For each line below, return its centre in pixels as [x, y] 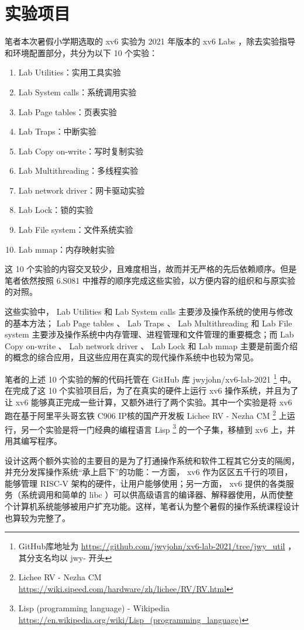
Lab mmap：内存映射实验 [67, 249]
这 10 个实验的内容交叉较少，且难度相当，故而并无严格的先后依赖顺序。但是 [151, 269]
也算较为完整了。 [37, 517]
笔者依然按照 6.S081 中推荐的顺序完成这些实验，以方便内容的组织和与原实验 [150, 280]
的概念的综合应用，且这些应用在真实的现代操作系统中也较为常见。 [132, 357]
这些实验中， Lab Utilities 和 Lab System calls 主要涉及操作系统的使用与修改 [149, 311]
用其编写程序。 [33, 440]
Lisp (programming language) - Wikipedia [94, 608]
